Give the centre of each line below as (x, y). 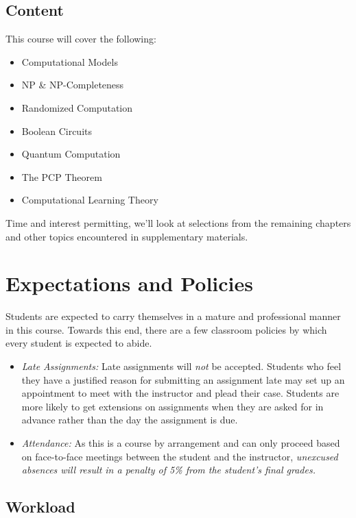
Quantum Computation (71, 154)
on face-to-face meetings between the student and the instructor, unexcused (180, 456)
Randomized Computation (77, 107)
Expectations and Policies (130, 283)
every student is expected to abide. (79, 343)
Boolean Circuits (57, 131)
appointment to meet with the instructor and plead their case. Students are (180, 393)
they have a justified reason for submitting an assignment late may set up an (183, 379)
